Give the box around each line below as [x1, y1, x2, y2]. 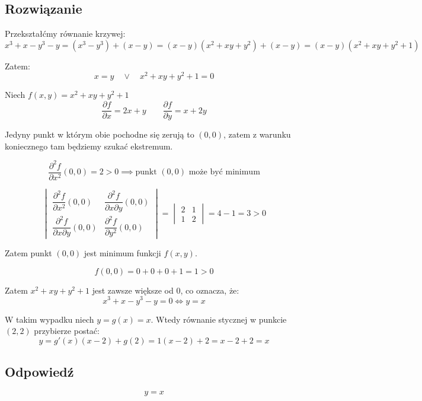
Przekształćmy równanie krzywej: [5, 27, 126, 40]
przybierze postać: [34, 324, 100, 337]
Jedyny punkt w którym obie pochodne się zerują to [5, 128, 194, 141]
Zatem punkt [5, 247, 52, 259]
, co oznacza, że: [180, 284, 239, 296]
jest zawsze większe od [92, 284, 174, 296]
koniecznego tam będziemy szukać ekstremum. [5, 139, 173, 152]
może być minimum [188, 168, 260, 177]
